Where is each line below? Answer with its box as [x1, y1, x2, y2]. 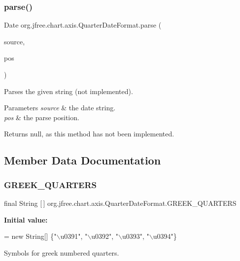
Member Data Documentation [4, 153, 161, 168]
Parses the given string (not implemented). [4, 86, 133, 96]
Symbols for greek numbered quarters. [4, 247, 119, 258]
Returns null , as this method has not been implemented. [4, 129, 174, 139]
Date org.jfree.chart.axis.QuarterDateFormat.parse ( [4, 20, 162, 30]
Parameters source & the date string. [4, 102, 116, 113]
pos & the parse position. [4, 112, 79, 122]
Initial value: [4, 214, 48, 225]
